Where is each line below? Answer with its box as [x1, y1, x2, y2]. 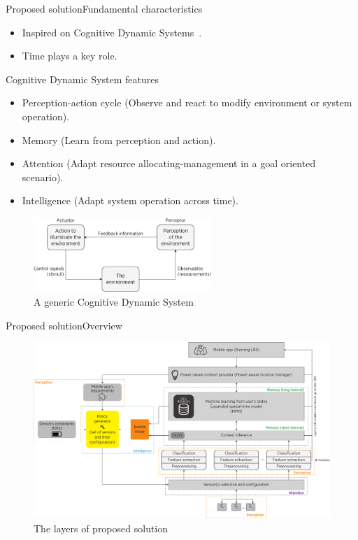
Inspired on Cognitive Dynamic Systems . [22, 24, 202, 39]
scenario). [22, 169, 64, 184]
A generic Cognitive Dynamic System [34, 294, 194, 308]
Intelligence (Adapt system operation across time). [22, 193, 238, 208]
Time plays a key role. [22, 48, 117, 63]
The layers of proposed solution [34, 520, 169, 535]
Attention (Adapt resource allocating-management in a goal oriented [22, 156, 316, 171]
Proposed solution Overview [6, 318, 122, 332]
